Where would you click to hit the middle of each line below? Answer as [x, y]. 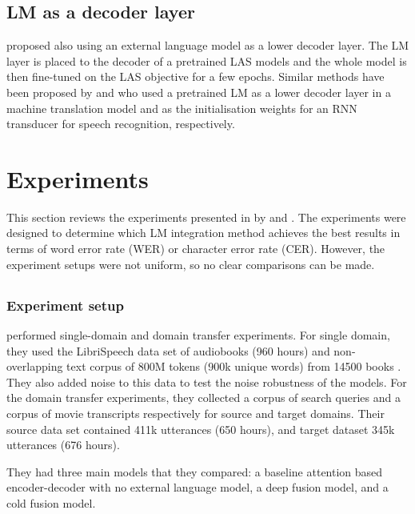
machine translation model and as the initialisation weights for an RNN [182, 108]
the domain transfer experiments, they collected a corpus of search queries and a [204, 398]
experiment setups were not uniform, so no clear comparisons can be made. [191, 264]
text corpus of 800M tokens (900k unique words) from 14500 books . [234, 366]
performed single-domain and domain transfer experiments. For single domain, [198, 334]
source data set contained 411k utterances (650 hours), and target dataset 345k [201, 429]
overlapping [35, 366]
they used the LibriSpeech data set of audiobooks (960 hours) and [168, 350]
